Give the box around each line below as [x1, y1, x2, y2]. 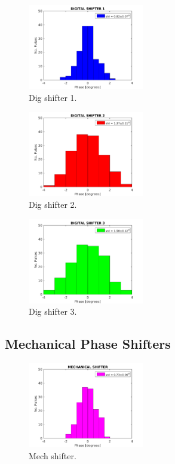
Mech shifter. [29, 449, 76, 462]
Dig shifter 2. [29, 198, 77, 210]
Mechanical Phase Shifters [5, 334, 171, 353]
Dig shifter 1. [29, 91, 77, 103]
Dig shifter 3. [29, 305, 77, 318]
